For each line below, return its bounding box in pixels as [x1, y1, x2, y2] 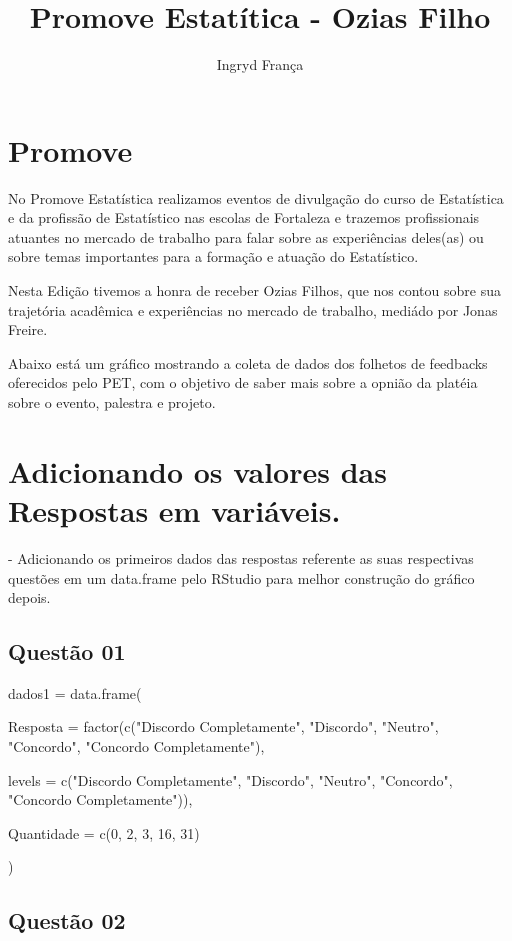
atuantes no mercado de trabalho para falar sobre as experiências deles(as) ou [8, 226, 484, 247]
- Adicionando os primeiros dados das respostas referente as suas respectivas [8, 547, 474, 568]
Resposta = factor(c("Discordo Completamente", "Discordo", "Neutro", [8, 716, 439, 737]
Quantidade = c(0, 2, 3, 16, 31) [8, 822, 200, 843]
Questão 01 [8, 636, 126, 667]
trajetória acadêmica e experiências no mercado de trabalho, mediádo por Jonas [8, 299, 498, 320]
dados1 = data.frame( [8, 682, 142, 703]
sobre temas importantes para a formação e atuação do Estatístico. [8, 246, 419, 267]
